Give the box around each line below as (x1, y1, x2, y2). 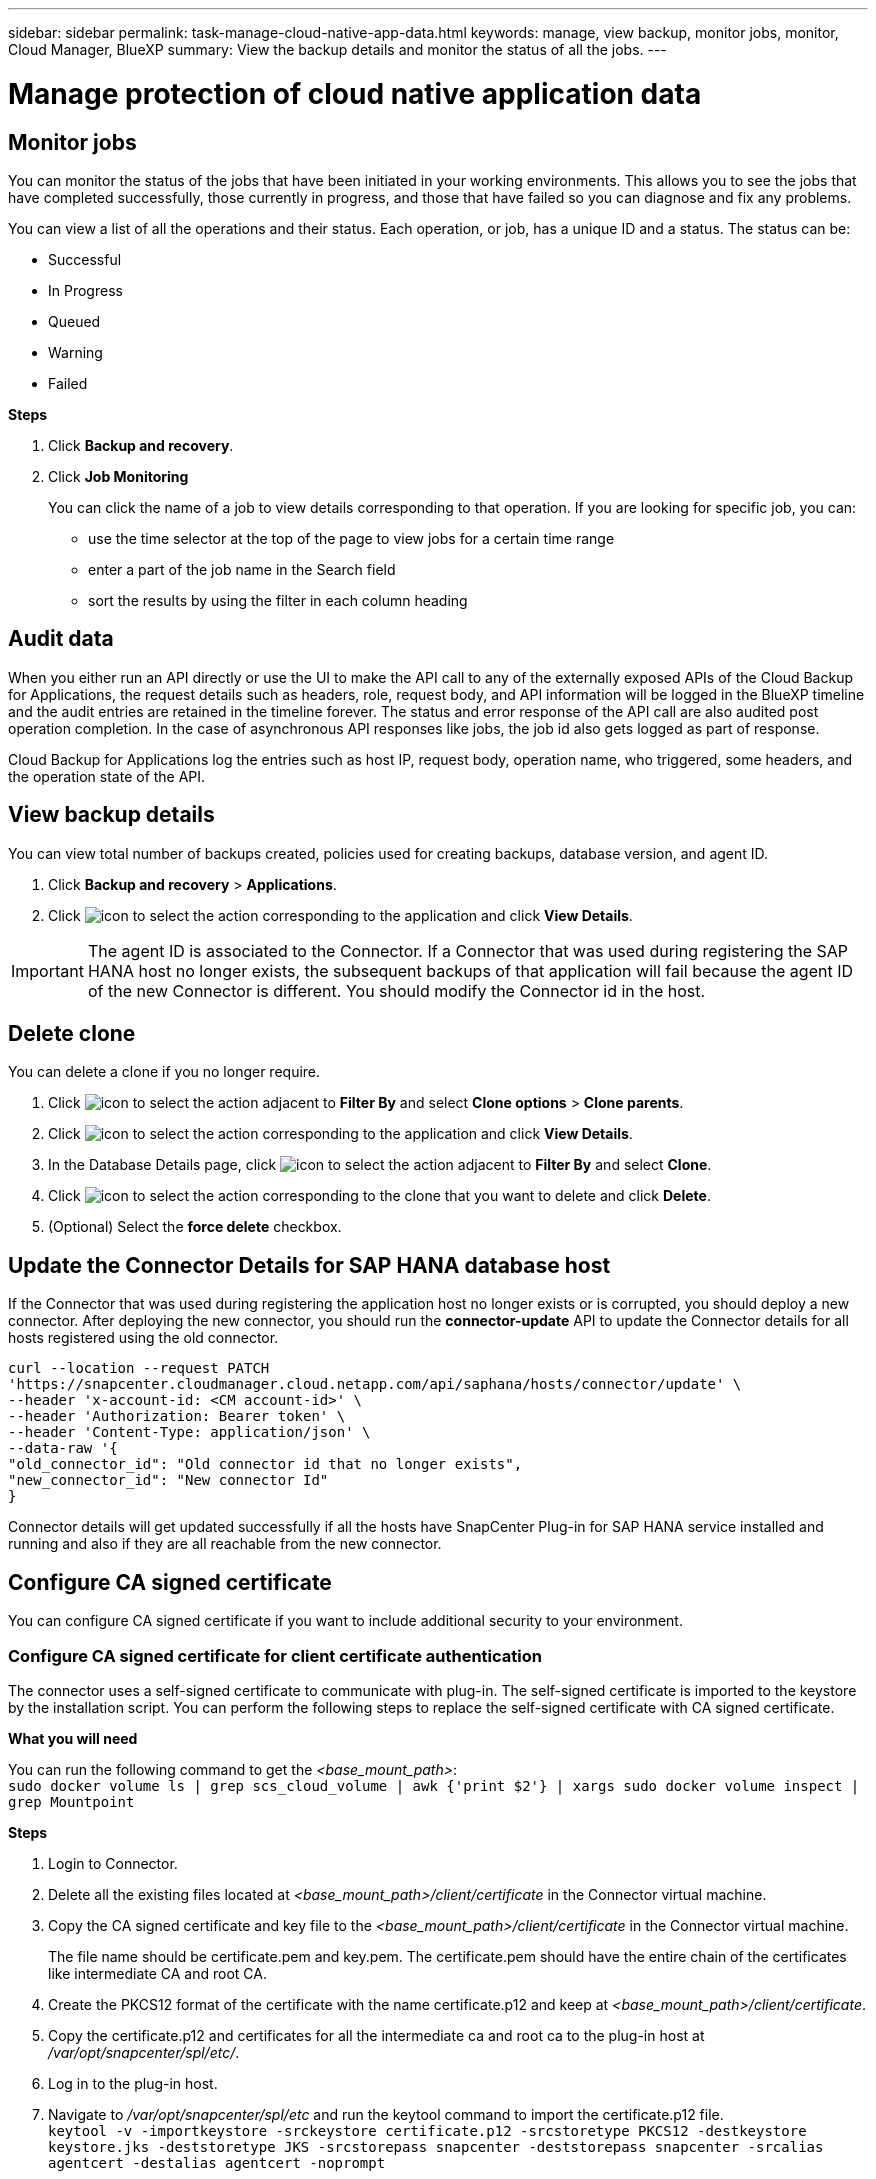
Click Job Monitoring (48, 467, 189, 485)
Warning (48, 343, 103, 361)
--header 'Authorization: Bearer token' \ (8, 1408, 346, 1425)
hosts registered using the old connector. (8, 1329, 279, 1347)
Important (11, 960, 84, 981)
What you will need (8, 1729, 138, 1747)
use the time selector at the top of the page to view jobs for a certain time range (88, 529, 615, 547)
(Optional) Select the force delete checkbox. (48, 1218, 342, 1236)
